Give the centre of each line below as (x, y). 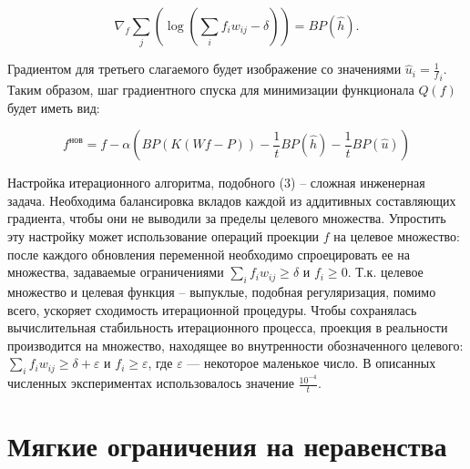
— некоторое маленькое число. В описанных (312, 363)
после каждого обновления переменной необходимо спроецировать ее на (209, 254)
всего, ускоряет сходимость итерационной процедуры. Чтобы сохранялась (212, 309)
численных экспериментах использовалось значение (151, 383)
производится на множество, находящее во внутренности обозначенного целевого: (235, 345)
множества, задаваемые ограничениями (116, 272)
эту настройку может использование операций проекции (163, 235)
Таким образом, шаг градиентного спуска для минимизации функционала (211, 89)
